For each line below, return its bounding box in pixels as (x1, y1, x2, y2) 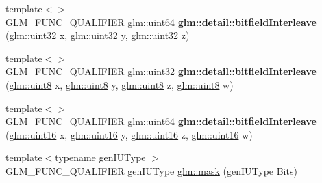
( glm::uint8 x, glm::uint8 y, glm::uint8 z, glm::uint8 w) (5, 77, 234, 91)
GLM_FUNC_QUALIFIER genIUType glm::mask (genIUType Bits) (5, 163, 297, 178)
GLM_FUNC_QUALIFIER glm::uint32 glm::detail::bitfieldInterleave (5, 64, 317, 79)
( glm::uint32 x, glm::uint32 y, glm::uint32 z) (5, 28, 190, 42)
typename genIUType (55, 150, 146, 165)
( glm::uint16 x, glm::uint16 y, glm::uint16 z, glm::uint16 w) (5, 127, 253, 141)
